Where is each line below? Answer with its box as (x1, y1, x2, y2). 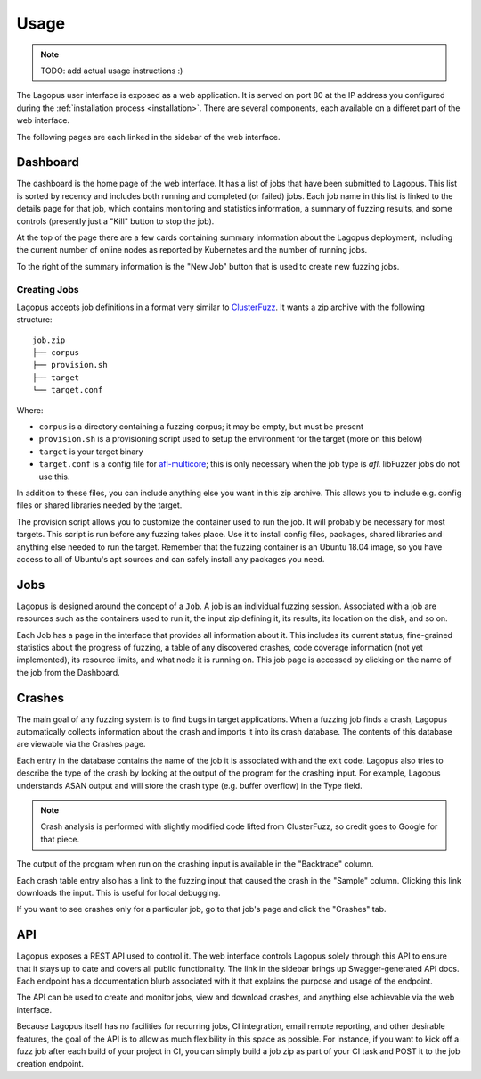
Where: (16, 404, 44, 415)
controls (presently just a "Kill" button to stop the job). (16, 215, 215, 227)
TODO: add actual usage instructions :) (40, 65, 183, 76)
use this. (38, 471, 70, 482)
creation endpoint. (16, 1058, 85, 1069)
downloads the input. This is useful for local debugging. (16, 887, 222, 898)
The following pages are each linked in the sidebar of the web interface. (16, 131, 281, 142)
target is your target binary (38, 446, 143, 457)
